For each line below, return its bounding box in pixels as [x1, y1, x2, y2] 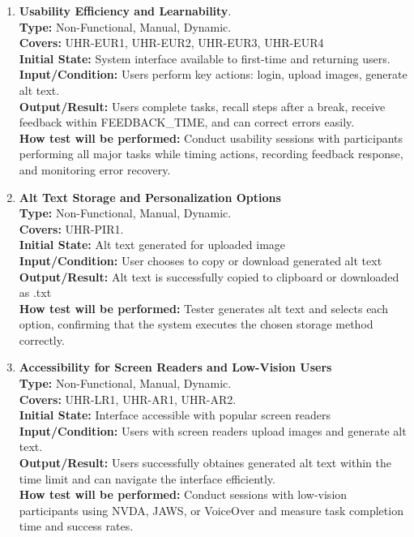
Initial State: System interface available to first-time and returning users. [19, 49, 391, 67]
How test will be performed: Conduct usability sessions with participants [19, 129, 403, 146]
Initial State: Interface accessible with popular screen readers [19, 406, 331, 423]
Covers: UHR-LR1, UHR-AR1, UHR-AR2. [19, 390, 237, 407]
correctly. [19, 331, 65, 348]
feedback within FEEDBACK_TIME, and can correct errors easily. [19, 114, 355, 131]
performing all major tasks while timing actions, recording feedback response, [19, 145, 403, 162]
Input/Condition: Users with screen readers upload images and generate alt [19, 422, 407, 439]
